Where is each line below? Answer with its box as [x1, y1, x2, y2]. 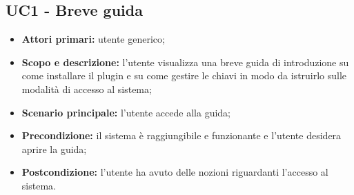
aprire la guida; [21, 141, 87, 156]
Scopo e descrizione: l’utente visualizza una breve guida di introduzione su [21, 54, 349, 69]
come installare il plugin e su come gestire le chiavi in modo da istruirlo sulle [21, 68, 347, 83]
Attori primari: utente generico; [21, 32, 165, 46]
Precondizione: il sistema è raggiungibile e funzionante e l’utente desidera [21, 128, 342, 143]
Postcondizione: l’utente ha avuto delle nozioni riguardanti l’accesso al [21, 165, 328, 179]
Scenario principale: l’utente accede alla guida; [21, 105, 230, 119]
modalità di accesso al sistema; [21, 81, 152, 96]
